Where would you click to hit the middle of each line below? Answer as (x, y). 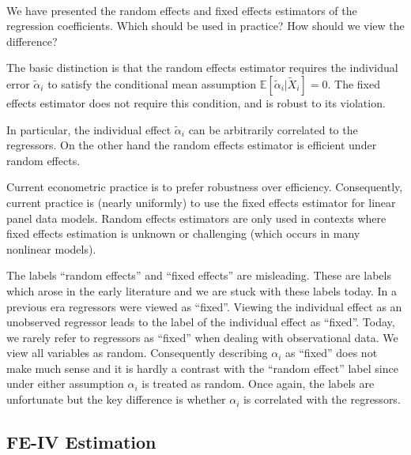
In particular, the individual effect (89, 129)
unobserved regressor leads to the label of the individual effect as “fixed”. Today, (201, 322)
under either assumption (65, 384)
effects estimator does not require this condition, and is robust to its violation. (196, 102)
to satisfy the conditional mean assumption (152, 83)
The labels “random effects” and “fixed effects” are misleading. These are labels (199, 275)
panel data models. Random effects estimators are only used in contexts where (196, 218)
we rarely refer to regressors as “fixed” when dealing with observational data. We (202, 337)
